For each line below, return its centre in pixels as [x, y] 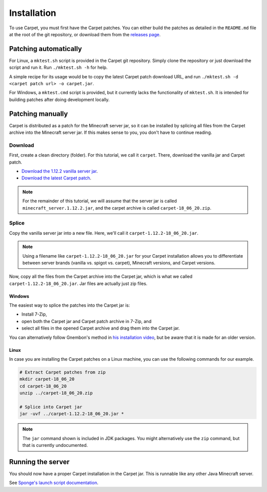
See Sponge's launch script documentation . [54, 483]
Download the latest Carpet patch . [56, 178]
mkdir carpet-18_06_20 [47, 379]
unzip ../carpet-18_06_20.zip [56, 393]
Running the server [39, 462]
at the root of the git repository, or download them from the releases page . [85, 34]
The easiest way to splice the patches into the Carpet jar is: [70, 305]
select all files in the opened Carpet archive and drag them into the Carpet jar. [101, 328]
